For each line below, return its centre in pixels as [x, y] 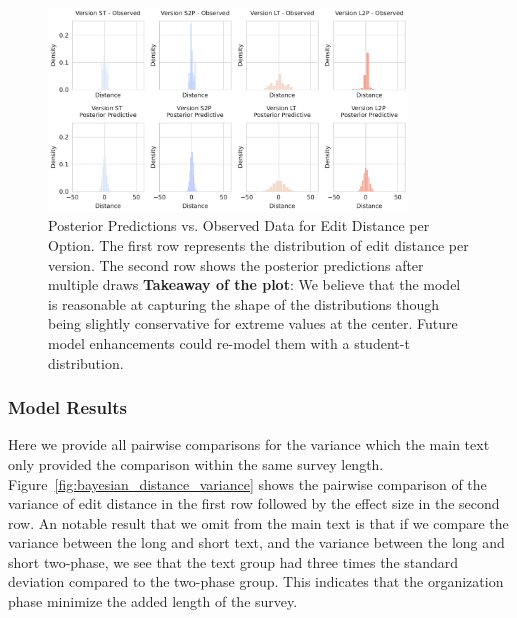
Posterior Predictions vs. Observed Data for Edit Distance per [239, 225]
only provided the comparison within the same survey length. [196, 463]
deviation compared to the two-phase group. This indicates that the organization [256, 581]
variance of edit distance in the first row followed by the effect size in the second [254, 503]
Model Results [67, 407]
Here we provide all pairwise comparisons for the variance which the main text [249, 444]
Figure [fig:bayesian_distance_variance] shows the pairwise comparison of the [247, 483]
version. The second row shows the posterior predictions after [236, 264]
